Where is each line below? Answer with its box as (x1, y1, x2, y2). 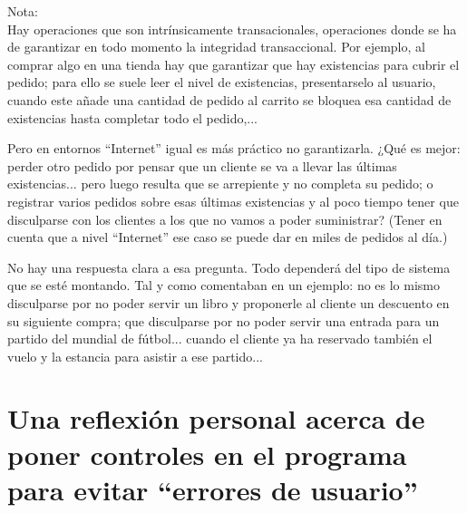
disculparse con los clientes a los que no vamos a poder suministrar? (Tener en (7, 209, 443, 228)
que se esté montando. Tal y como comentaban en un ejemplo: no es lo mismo (7, 276, 441, 295)
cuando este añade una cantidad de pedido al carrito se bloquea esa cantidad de (7, 90, 452, 109)
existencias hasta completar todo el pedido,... (7, 108, 258, 127)
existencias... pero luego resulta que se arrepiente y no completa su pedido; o (7, 174, 433, 193)
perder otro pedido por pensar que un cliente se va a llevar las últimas (7, 156, 397, 175)
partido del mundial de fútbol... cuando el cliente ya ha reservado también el (7, 329, 433, 348)
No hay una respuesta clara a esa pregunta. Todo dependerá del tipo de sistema (7, 257, 451, 276)
